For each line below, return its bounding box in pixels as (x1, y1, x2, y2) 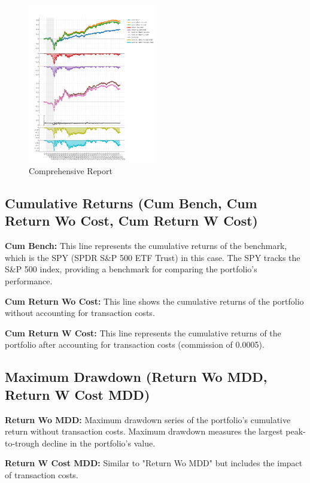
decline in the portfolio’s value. (42, 436, 156, 449)
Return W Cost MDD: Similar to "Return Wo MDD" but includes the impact (5, 457, 303, 469)
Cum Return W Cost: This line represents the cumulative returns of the (5, 326, 281, 339)
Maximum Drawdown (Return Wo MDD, (5, 367, 268, 386)
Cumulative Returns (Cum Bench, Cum (5, 194, 257, 212)
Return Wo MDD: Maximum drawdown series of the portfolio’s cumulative (5, 413, 291, 426)
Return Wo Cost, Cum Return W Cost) (5, 211, 258, 230)
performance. (5, 275, 53, 287)
